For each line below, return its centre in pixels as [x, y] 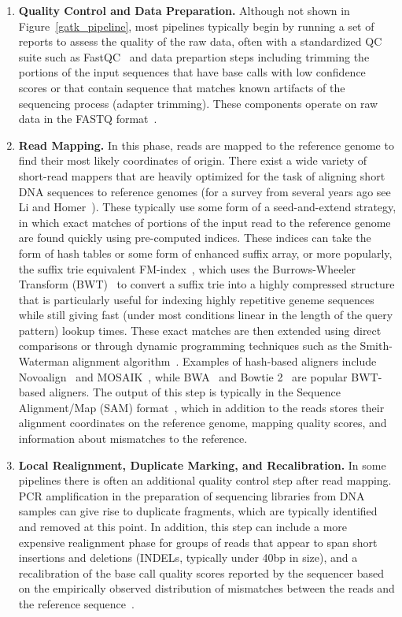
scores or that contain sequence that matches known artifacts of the [182, 87]
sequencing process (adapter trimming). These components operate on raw [198, 103]
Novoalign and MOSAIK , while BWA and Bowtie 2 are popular [183, 376]
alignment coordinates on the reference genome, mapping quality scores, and [203, 423]
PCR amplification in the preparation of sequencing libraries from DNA [192, 495]
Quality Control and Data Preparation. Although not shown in [184, 10]
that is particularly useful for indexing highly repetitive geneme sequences [196, 299]
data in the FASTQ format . [88, 119]
